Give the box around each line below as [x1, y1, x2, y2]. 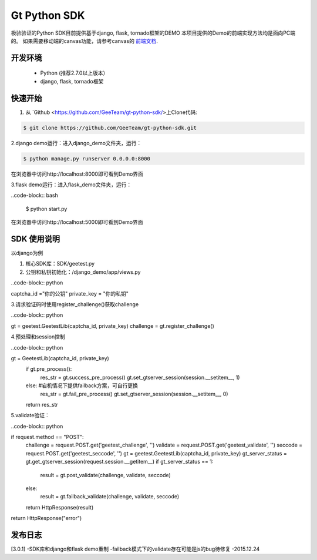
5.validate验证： [11, 412, 50, 419]
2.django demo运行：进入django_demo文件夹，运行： [11, 139, 142, 146]
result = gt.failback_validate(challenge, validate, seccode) [40, 493, 180, 500]
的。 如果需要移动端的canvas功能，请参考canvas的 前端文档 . [11, 37, 158, 44]
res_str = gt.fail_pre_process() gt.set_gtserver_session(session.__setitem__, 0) [40, 390, 228, 397]
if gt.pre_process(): [25, 365, 72, 373]
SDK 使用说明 [11, 234, 60, 244]
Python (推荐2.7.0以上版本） [40, 69, 109, 76]
